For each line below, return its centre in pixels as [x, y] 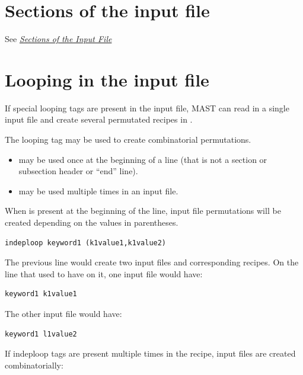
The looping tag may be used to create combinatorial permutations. [128, 140]
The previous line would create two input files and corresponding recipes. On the [152, 262]
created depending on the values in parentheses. [92, 222]
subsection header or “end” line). [78, 171]
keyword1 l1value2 [41, 334]
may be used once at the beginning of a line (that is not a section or [143, 159]
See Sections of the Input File [58, 39]
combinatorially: [34, 365]
